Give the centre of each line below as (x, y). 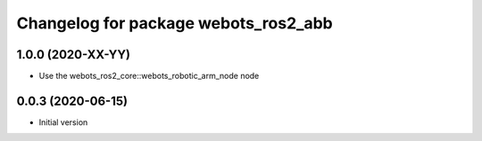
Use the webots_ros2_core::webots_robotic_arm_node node (149, 76)
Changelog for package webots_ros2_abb (175, 23)
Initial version (63, 122)
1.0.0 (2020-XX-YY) (74, 55)
